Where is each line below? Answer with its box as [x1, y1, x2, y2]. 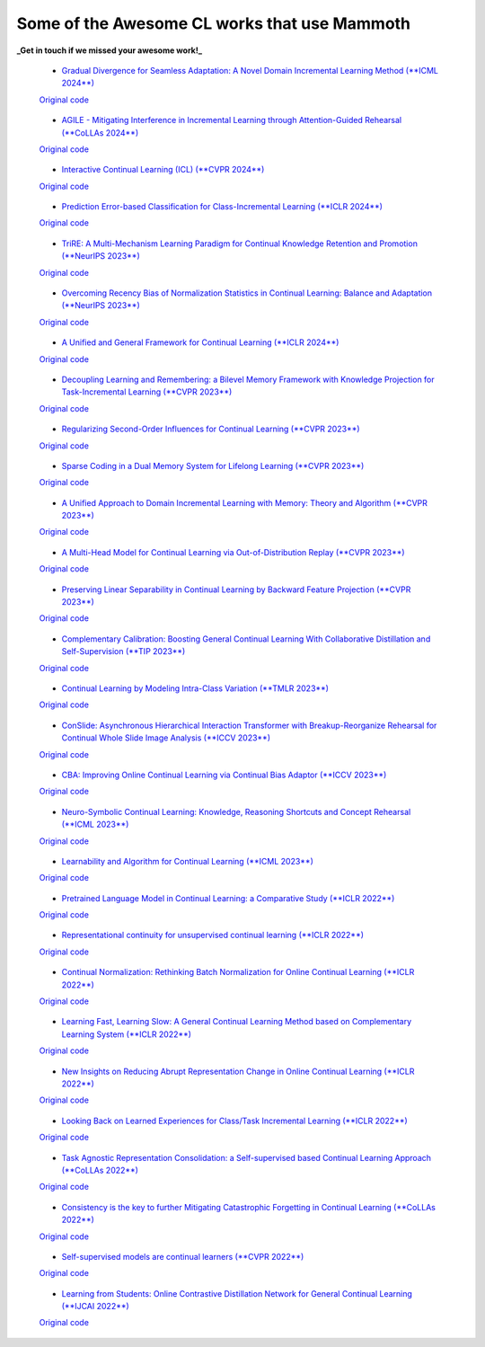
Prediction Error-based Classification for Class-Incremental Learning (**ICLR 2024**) [61, 201, 384, 212]
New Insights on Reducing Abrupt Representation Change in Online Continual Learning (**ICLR [61, 1066, 415, 1077]
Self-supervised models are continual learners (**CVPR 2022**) [61, 1251, 304, 1262]
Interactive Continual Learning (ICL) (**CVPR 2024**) [61, 164, 265, 175]
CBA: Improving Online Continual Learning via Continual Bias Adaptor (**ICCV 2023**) [61, 769, 387, 780]
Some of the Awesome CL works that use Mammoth [16, 13, 411, 33]
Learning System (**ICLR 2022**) [61, 1029, 192, 1040]
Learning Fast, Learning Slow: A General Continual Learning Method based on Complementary [61, 1016, 412, 1027]
